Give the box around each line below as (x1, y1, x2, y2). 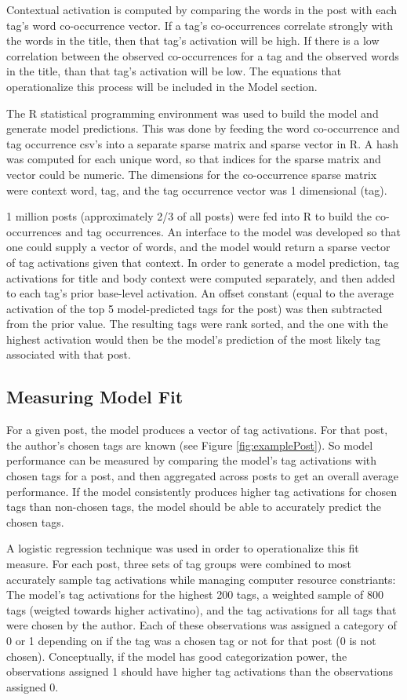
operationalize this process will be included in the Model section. (6, 78, 318, 94)
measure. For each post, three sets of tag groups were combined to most (6, 556, 351, 572)
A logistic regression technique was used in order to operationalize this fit (6, 540, 359, 556)
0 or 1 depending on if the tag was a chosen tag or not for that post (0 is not (6, 632, 376, 648)
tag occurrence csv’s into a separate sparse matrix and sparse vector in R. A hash (6, 135, 398, 151)
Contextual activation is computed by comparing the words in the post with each (6, 2, 398, 17)
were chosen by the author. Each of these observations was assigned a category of (6, 617, 397, 633)
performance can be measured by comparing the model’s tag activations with (6, 452, 377, 468)
